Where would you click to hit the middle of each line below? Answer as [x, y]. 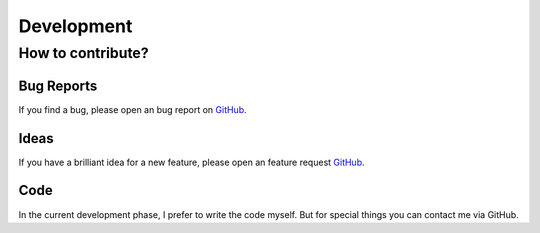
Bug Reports [58, 85]
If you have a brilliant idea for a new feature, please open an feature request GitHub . [191, 162]
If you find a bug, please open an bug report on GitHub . [132, 109]
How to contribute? [83, 53]
